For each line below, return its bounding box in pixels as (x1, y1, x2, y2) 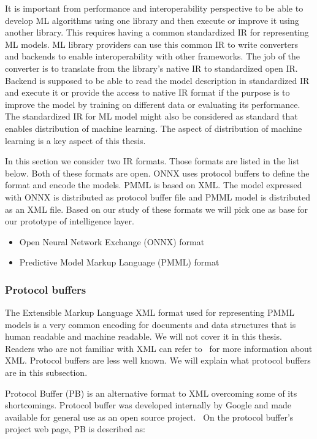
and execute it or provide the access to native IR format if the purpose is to (5, 86, 290, 99)
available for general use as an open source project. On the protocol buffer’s (5, 410, 294, 423)
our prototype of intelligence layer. (5, 215, 134, 227)
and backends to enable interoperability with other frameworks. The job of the (5, 50, 300, 63)
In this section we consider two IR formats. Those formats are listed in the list (5, 155, 300, 167)
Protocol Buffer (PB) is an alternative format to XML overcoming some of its (5, 386, 297, 399)
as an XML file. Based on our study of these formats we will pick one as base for (5, 202, 308, 215)
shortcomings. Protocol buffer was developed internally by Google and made (5, 399, 291, 411)
